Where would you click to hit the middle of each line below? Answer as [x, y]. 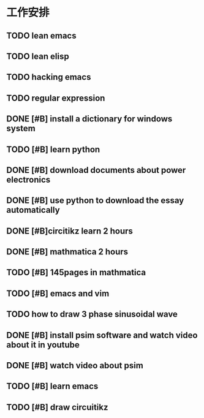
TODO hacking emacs [49, 77]
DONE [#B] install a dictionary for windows [89, 119]
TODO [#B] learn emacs [52, 386]
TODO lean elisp [38, 56]
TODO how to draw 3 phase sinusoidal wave [92, 314]
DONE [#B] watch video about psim [75, 366]
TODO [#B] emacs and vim [58, 293]
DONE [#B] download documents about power [96, 170]
